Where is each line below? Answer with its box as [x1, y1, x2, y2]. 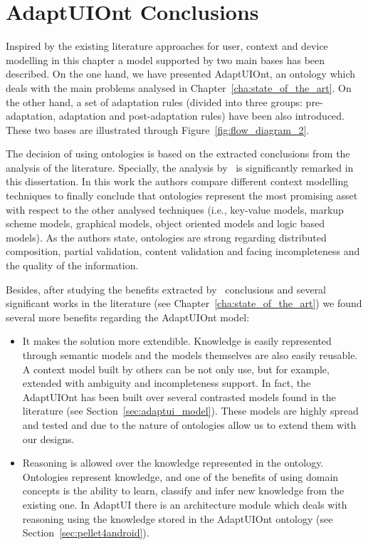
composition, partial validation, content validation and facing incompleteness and [6, 244, 360, 259]
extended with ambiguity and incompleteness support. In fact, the [22, 375, 311, 390]
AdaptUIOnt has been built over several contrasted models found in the [22, 389, 336, 404]
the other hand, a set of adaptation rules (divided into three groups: [6, 94, 303, 109]
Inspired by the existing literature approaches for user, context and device [6, 38, 328, 53]
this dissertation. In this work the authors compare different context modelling [6, 174, 349, 189]
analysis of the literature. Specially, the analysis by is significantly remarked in [6, 160, 354, 175]
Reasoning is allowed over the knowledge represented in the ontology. [22, 455, 324, 470]
